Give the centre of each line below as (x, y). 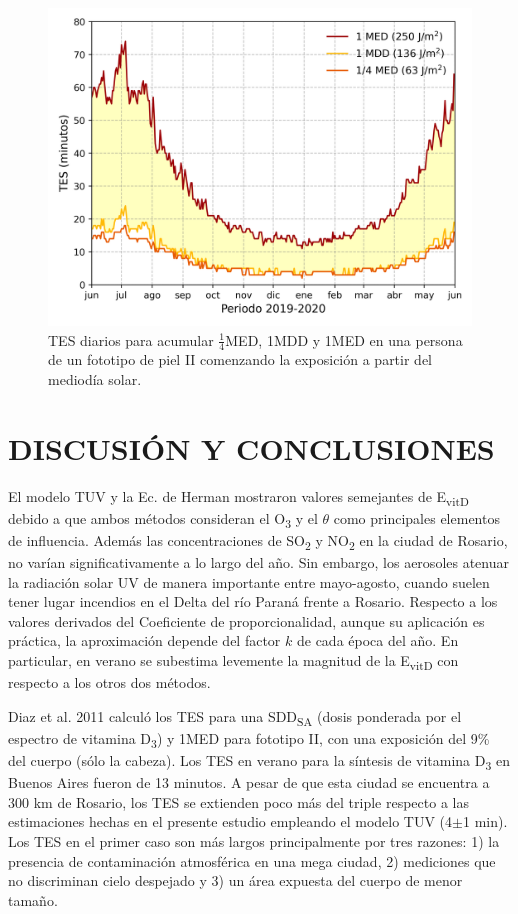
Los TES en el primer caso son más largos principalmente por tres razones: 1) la (254, 840)
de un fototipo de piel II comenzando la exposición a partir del (240, 359)
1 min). (485, 821)
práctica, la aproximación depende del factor (144, 640)
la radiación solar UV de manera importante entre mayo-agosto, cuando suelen (249, 581)
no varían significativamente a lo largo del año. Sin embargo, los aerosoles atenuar (258, 562)
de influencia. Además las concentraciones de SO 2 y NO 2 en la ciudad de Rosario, (258, 541)
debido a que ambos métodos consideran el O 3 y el (163, 519)
